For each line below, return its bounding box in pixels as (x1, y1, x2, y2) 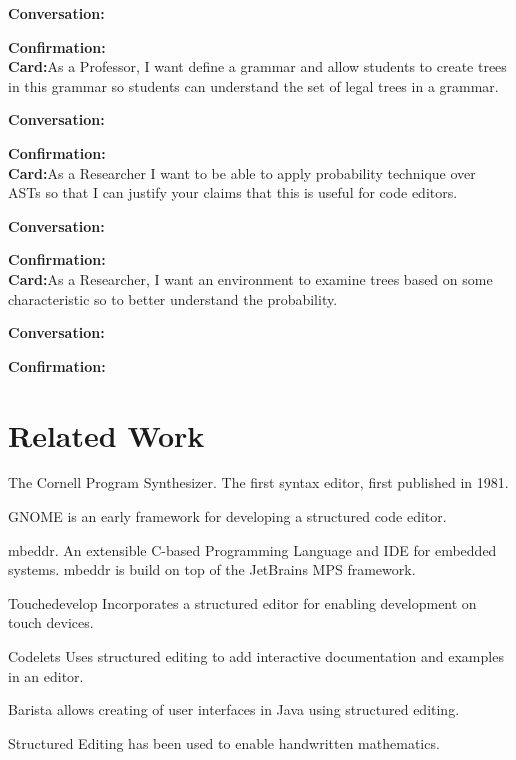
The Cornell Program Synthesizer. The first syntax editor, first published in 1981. (8, 472, 509, 493)
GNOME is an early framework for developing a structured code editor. (8, 506, 447, 527)
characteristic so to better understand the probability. (8, 288, 338, 309)
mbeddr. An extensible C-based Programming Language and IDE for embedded (8, 539, 497, 560)
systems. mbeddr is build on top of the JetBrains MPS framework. (8, 559, 416, 580)
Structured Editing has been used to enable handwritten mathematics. (8, 732, 440, 753)
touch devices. (8, 612, 94, 633)
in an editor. (8, 665, 84, 686)
